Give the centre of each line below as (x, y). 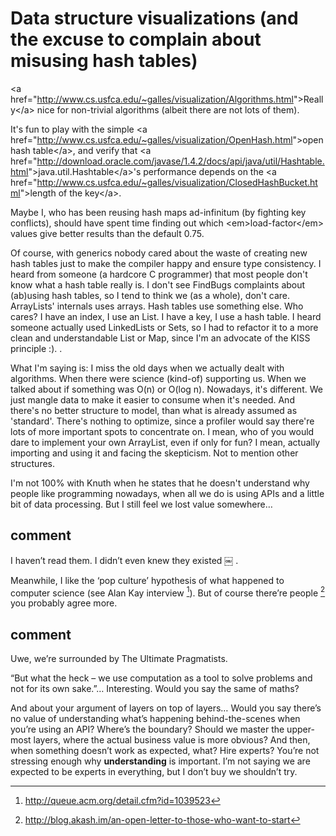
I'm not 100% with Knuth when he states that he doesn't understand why (160, 483)
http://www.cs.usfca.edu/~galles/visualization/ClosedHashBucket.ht (177, 182)
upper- (300, 729)
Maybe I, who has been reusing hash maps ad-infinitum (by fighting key (158, 212)
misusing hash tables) (104, 61)
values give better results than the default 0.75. (107, 233)
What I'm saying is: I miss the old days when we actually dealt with (147, 368)
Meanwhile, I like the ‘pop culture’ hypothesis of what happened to (147, 580)
